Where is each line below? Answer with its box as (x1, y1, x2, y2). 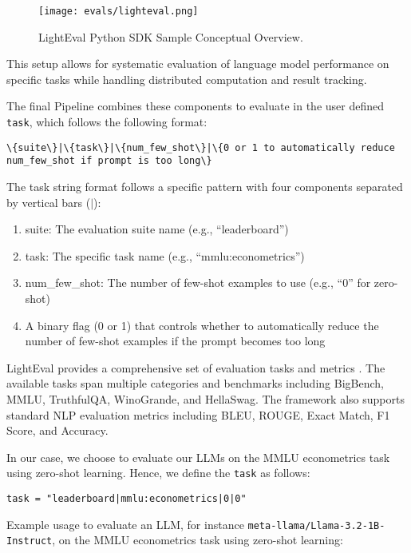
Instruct (6, 535, 53, 547)
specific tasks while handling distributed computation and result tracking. (6, 70, 367, 87)
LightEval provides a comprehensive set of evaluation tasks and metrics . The (6, 359, 385, 376)
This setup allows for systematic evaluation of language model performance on (6, 55, 389, 72)
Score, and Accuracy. (6, 422, 109, 439)
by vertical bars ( (6, 193, 91, 210)
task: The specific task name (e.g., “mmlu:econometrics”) (25, 247, 305, 264)
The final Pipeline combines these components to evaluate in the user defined (6, 97, 385, 114)
